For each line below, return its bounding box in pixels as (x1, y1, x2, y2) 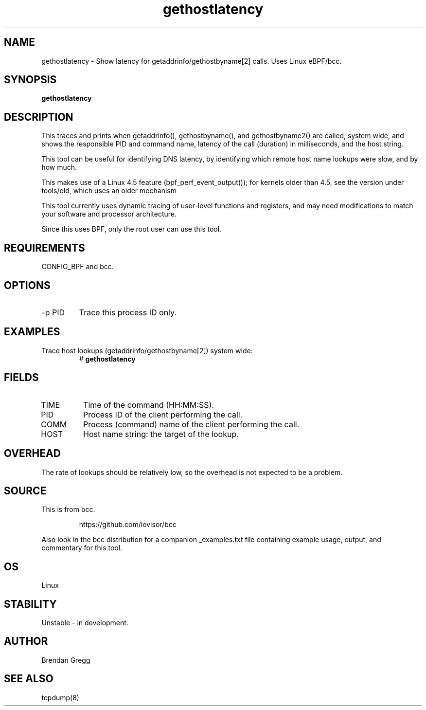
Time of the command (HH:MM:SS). (83, 400, 214, 410)
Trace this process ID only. (79, 307, 177, 317)
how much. (41, 163, 77, 172)
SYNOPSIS (4, 73, 57, 86)
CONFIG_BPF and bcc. (41, 262, 114, 271)
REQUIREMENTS (4, 241, 85, 254)
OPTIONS (4, 279, 51, 291)
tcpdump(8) (41, 693, 79, 702)
